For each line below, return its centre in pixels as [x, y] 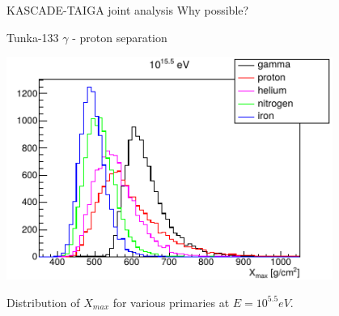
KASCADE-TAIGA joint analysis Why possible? [128, 10]
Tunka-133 [33, 37]
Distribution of [43, 302]
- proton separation [120, 37]
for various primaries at [171, 302]
